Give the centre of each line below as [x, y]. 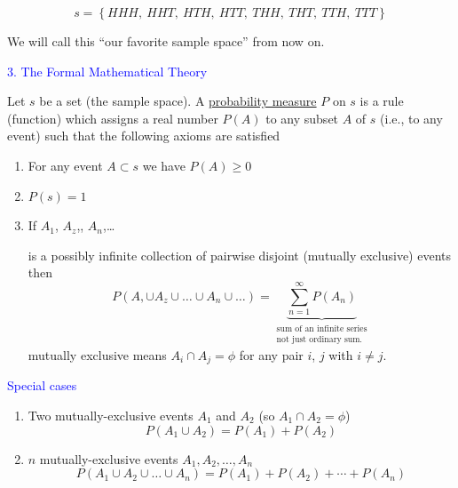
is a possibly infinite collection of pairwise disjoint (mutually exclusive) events [239, 255]
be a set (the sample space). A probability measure [178, 101]
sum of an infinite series [322, 329]
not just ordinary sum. [320, 340]
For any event [65, 165]
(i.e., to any [411, 118]
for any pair [271, 354]
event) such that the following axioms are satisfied [144, 136]
